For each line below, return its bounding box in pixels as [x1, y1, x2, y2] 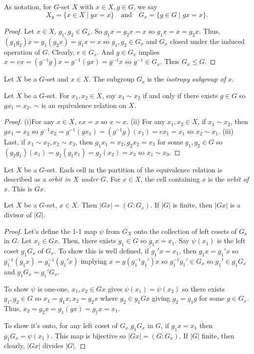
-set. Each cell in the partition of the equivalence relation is [44, 164, 222, 174]
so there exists [182, 283, 225, 293]
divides [42, 340, 63, 351]
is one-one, [38, 283, 69, 293]
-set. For [44, 90, 69, 101]
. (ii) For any [126, 116, 165, 126]
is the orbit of [208, 174, 249, 184]
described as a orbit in [4, 174, 71, 184]
